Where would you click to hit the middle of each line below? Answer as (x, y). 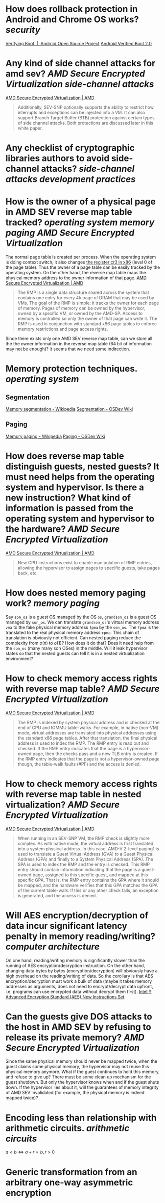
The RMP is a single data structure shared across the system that (83, 292)
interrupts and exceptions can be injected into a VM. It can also (81, 112)
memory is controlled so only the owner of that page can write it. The (87, 318)
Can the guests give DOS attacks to (79, 1016)
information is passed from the (70, 508)
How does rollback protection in (72, 9)
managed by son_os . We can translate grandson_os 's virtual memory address (82, 622)
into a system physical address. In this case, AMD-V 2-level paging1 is (88, 849)
